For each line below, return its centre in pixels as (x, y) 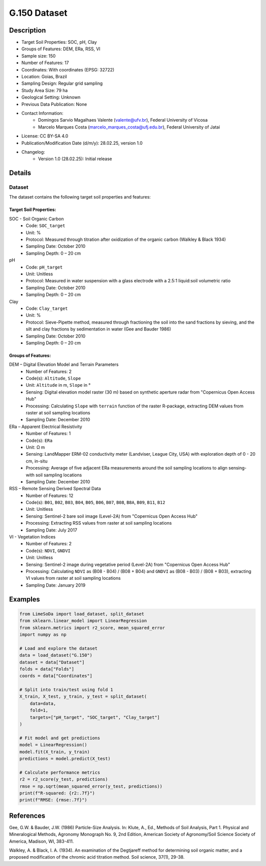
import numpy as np (43, 634)
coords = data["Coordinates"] (56, 676)
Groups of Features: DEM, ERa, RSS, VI (61, 49)
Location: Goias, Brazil (44, 77)
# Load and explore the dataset (59, 648)
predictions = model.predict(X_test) (65, 758)
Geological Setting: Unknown (51, 97)
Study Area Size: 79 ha (45, 90)
